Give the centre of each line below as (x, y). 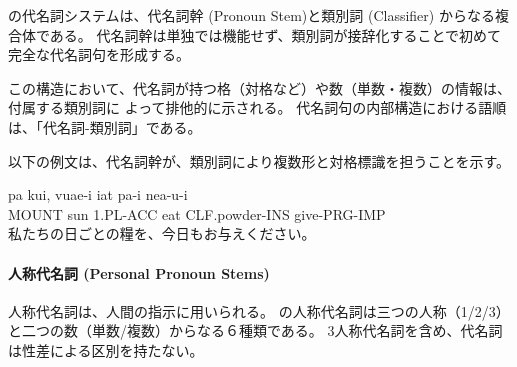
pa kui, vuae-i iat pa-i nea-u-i (98, 194)
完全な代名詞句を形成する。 (99, 54)
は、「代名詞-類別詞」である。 (105, 126)
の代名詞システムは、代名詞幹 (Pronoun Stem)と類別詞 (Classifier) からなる (251, 15)
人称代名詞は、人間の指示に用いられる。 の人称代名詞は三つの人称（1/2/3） (259, 310)
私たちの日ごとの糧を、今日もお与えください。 (162, 233)
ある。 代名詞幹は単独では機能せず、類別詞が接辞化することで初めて (275, 34)
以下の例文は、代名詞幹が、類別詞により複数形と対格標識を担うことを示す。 (259, 160)
